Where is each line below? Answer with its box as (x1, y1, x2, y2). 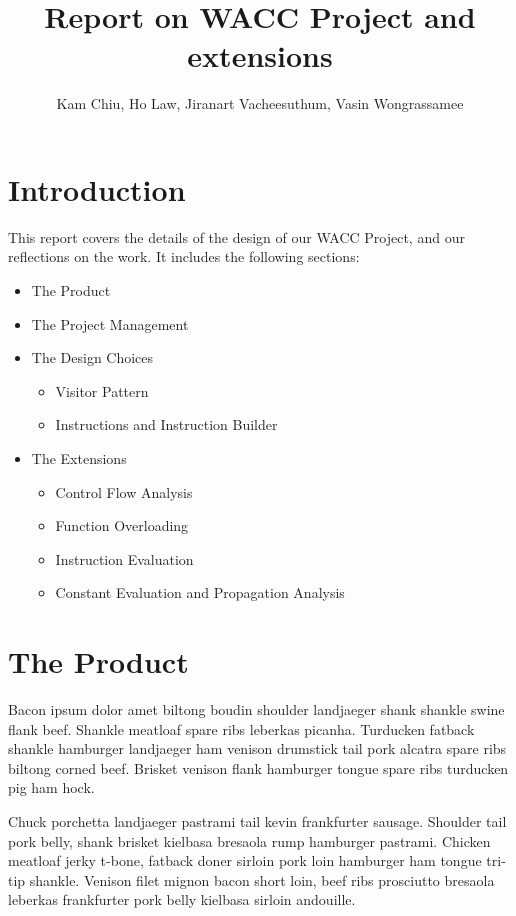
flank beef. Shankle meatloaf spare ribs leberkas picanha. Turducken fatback (8, 718, 475, 739)
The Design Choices (31, 347, 154, 368)
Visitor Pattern (55, 380, 149, 401)
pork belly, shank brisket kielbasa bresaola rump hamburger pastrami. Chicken (8, 830, 491, 851)
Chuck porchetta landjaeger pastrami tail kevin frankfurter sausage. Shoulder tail (8, 811, 507, 832)
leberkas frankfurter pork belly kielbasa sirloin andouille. (8, 889, 356, 910)
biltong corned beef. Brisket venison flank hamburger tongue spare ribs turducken (8, 757, 509, 778)
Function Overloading (55, 515, 189, 536)
